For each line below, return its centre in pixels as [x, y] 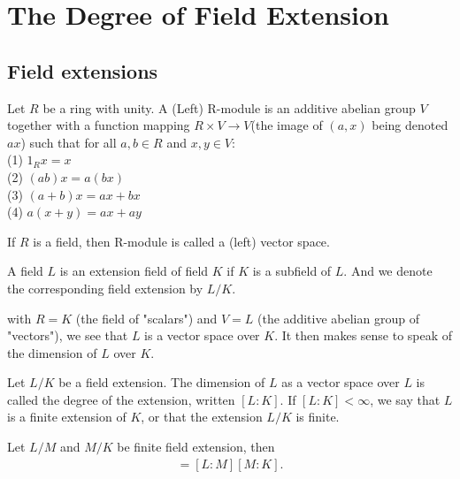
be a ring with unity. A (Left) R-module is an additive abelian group [229, 107]
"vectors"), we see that [68, 335]
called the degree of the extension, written [121, 399]
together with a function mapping [99, 125]
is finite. [318, 417]
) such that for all [69, 142]
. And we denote [388, 271]
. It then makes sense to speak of [364, 335]
